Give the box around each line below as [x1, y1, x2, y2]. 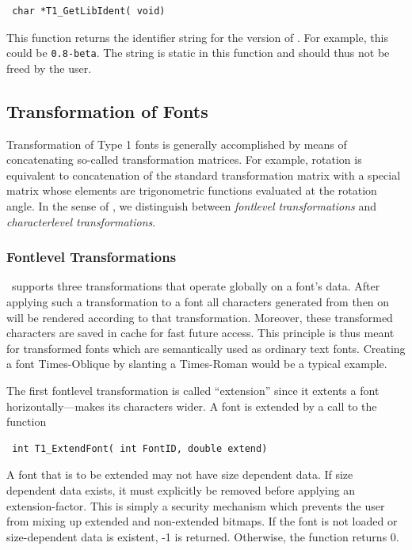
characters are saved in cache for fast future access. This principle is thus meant [6, 324, 395, 341]
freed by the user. [6, 59, 92, 76]
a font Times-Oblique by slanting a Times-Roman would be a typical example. [6, 355, 387, 372]
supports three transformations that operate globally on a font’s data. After [11, 278, 380, 294]
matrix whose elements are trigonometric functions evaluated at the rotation [6, 182, 377, 199]
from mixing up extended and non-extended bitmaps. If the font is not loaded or [6, 513, 398, 529]
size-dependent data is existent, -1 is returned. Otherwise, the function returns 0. [6, 528, 399, 544]
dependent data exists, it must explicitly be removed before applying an [6, 481, 356, 498]
